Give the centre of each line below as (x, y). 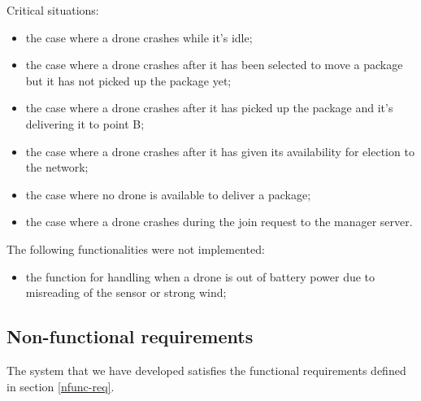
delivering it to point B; (85, 123)
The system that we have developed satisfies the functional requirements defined (206, 370)
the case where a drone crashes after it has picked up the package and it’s (209, 108)
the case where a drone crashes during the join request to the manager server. (219, 222)
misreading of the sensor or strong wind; (126, 292)
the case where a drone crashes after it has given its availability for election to (220, 151)
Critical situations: (53, 10)
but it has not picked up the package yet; (128, 80)
